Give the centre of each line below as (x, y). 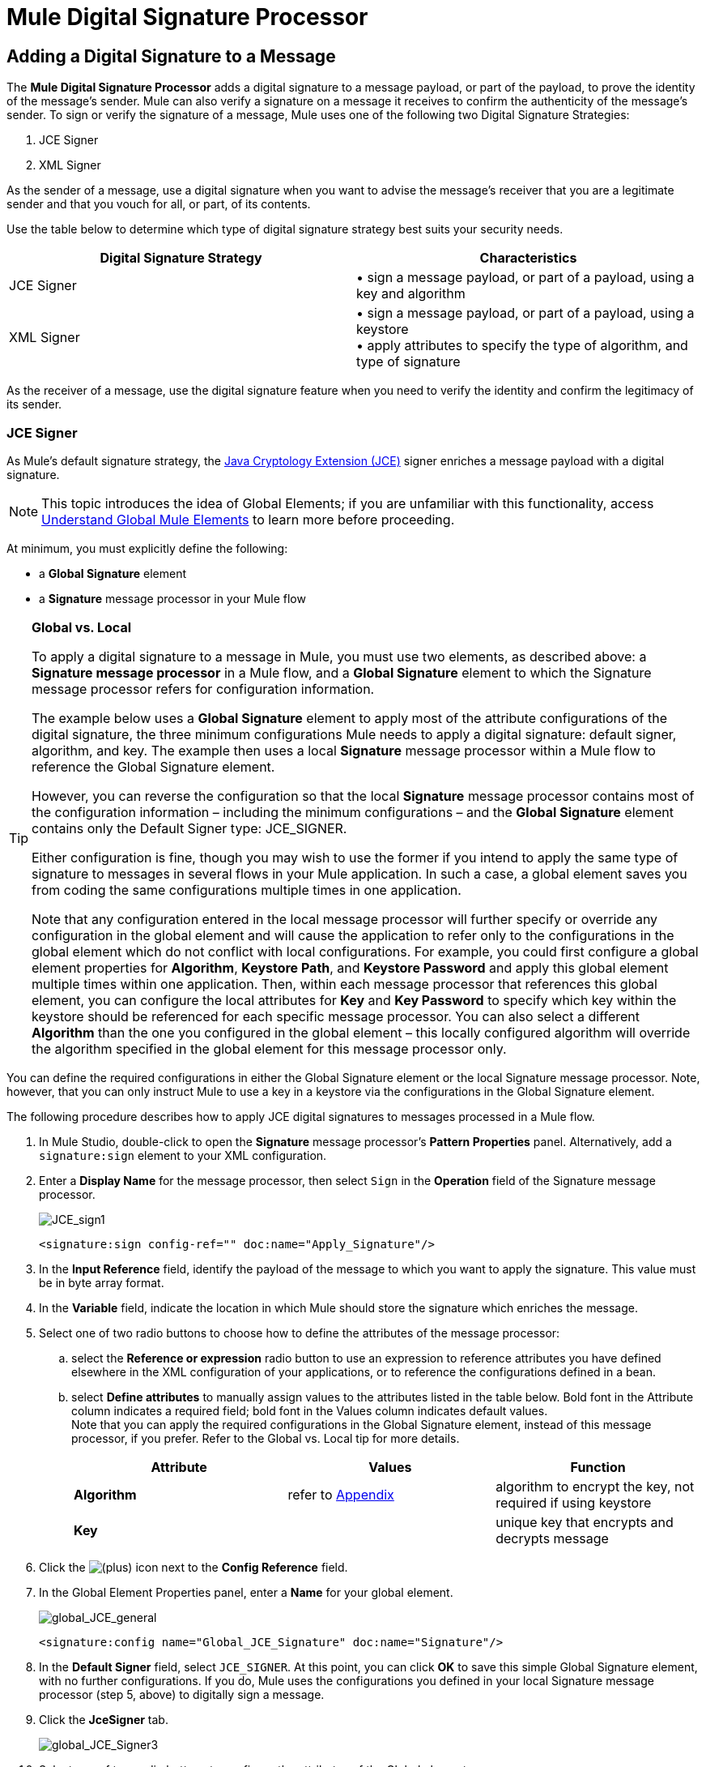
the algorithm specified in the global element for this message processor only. (269, 1048)
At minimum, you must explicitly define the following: (147, 548)
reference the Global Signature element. (153, 766)
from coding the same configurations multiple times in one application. (247, 890)
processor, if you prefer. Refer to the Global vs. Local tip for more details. (266, 1438)
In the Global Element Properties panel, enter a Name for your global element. (246, 1592)
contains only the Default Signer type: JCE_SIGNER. (189, 828)
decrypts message (552, 1538)
